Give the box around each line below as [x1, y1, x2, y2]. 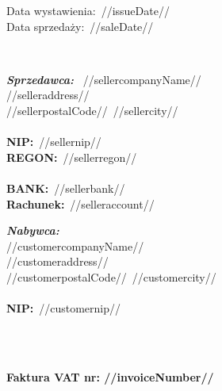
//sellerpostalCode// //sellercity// [6, 102, 178, 118]
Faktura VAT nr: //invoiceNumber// [6, 368, 214, 385]
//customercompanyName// [6, 237, 144, 254]
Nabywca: [6, 222, 59, 239]
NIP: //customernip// [6, 300, 121, 316]
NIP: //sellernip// [6, 133, 101, 150]
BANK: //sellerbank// [6, 179, 125, 196]
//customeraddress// [6, 253, 109, 270]
